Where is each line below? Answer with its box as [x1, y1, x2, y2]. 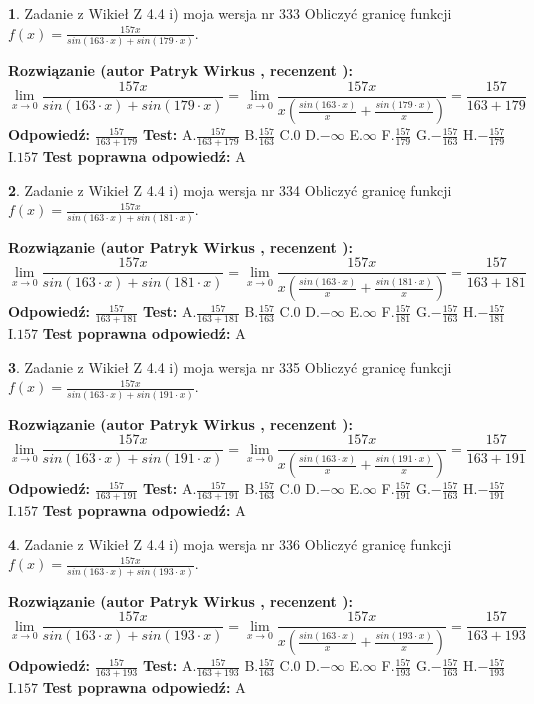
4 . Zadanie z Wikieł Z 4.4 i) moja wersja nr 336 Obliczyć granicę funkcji [8, 533, 452, 554]
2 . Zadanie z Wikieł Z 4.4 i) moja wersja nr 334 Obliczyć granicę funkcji [8, 179, 452, 200]
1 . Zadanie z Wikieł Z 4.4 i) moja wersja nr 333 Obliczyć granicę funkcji [8, 3, 452, 23]
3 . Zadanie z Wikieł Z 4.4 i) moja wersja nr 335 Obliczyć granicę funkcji [8, 356, 452, 377]
